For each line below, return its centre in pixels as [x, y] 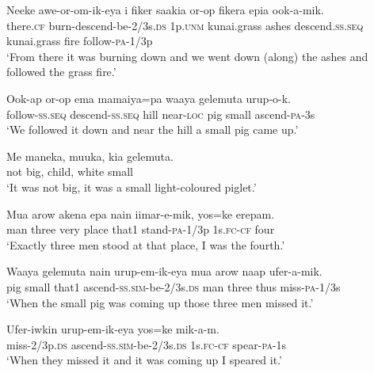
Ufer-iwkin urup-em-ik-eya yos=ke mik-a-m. [113, 329]
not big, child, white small [70, 171]
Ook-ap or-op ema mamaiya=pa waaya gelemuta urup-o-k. [149, 98]
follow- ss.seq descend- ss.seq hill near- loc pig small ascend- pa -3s [161, 114]
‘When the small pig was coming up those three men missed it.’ [160, 302]
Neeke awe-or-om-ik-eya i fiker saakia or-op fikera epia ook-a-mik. [165, 10]
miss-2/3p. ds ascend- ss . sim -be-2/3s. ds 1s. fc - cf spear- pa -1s [147, 344]
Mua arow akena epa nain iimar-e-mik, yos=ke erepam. [141, 213]
